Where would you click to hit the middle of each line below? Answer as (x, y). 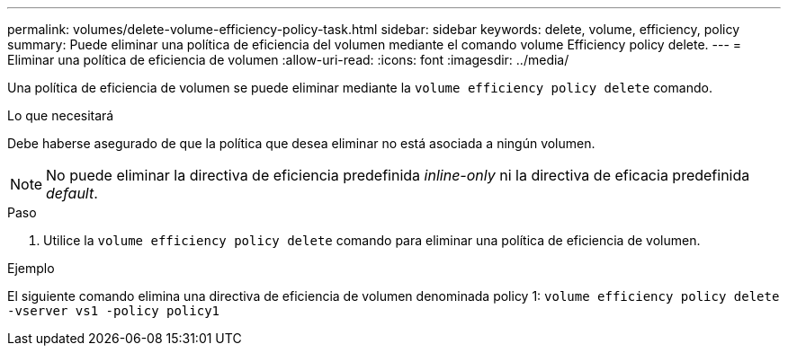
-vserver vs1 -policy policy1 (114, 311)
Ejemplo (31, 268)
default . (72, 193)
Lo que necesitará (61, 115)
